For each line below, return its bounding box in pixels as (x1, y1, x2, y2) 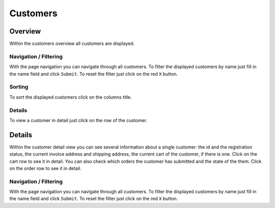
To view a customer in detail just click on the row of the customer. (9, 117, 148, 123)
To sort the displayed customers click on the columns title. (9, 94, 132, 100)
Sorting (9, 83, 29, 91)
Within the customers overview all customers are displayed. (9, 41, 135, 47)
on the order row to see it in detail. (9, 165, 81, 171)
